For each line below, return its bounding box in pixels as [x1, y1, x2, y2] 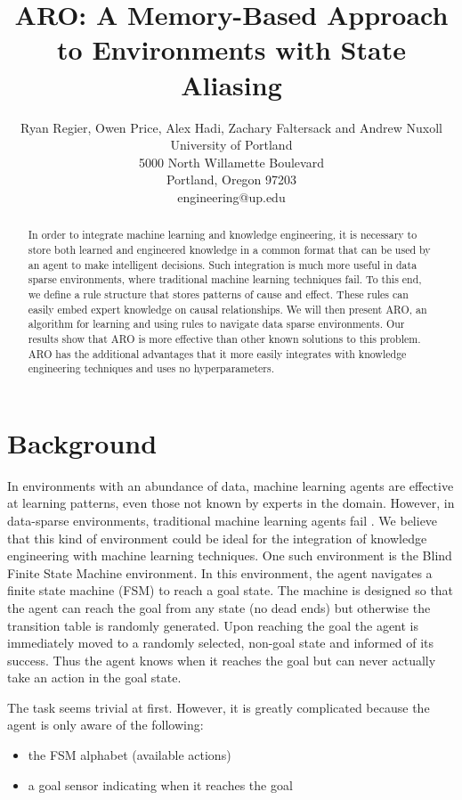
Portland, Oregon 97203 [166, 170, 297, 189]
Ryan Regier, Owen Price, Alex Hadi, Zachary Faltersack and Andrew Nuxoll [20, 118, 442, 136]
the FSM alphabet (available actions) [28, 746, 231, 764]
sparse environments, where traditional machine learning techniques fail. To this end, [28, 272, 422, 287]
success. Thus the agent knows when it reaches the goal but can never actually [7, 650, 436, 669]
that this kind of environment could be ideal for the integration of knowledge [7, 528, 427, 547]
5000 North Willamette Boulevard [139, 152, 324, 171]
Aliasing [181, 66, 282, 102]
